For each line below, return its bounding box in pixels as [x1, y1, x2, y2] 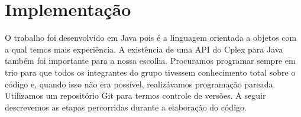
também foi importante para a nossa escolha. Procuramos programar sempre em [5, 54, 296, 67]
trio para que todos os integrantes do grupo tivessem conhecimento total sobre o [5, 66, 296, 78]
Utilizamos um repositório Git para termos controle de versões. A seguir [5, 89, 266, 102]
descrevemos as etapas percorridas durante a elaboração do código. [5, 100, 247, 113]
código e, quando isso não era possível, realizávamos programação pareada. [5, 77, 276, 90]
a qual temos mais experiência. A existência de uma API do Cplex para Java [5, 43, 283, 55]
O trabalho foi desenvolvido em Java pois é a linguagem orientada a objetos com [5, 31, 297, 44]
